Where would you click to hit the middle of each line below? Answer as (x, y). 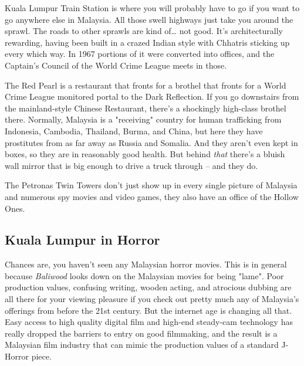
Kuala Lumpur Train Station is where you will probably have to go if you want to (152, 8)
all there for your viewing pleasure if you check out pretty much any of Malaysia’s (152, 299)
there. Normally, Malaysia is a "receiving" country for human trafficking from (143, 119)
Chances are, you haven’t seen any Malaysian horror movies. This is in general (146, 264)
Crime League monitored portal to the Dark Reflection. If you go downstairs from (152, 96)
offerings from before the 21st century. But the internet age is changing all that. (148, 310)
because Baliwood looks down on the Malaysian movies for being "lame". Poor (144, 275)
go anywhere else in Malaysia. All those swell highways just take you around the (149, 19)
